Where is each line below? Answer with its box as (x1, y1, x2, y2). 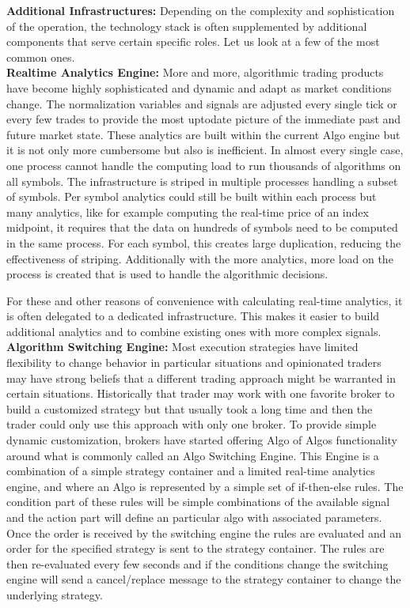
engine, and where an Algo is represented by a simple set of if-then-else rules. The (6, 478, 404, 494)
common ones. (6, 48, 75, 65)
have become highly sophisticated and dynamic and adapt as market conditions (6, 79, 392, 96)
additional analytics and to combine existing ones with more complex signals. (6, 323, 382, 339)
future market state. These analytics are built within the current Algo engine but (6, 126, 401, 142)
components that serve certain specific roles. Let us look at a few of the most (6, 33, 380, 50)
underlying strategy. (6, 586, 103, 602)
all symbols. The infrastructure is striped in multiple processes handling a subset (6, 172, 398, 189)
